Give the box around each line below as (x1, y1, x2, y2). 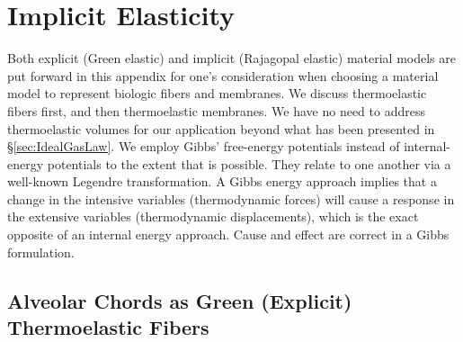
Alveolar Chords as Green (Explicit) (7, 286, 352, 314)
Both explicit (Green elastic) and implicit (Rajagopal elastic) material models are (7, 49, 456, 67)
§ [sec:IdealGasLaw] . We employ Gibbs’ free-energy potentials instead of (7, 137, 400, 156)
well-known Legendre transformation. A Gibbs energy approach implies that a (7, 172, 437, 191)
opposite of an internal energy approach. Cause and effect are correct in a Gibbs (7, 225, 450, 244)
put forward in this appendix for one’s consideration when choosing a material (7, 66, 439, 85)
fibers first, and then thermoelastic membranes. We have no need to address (7, 101, 425, 120)
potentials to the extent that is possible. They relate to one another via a (47, 154, 451, 173)
